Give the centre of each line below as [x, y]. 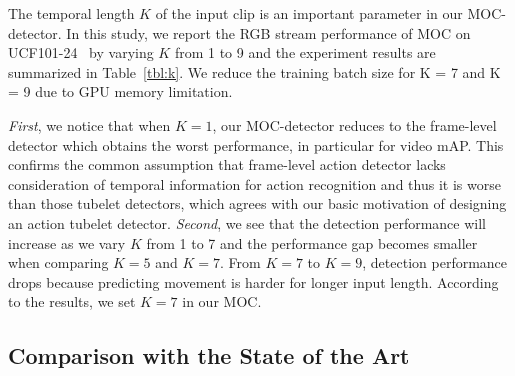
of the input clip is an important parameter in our [309, 13]
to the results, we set [72, 301]
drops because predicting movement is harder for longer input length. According [253, 281]
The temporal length [71, 13]
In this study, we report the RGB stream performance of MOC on [268, 32]
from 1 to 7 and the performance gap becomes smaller [312, 242]
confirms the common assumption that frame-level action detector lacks [227, 164]
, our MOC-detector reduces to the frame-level [354, 124]
